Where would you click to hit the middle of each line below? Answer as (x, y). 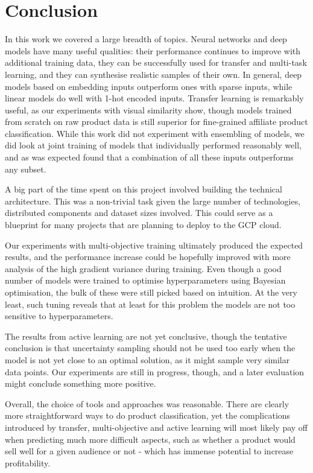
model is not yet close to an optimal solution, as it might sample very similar (147, 359)
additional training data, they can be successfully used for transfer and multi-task (156, 62)
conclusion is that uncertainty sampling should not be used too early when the (150, 348)
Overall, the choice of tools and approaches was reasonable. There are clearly (147, 403)
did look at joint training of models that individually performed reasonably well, (153, 145)
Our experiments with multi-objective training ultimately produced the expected (154, 245)
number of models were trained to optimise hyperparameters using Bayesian (145, 280)
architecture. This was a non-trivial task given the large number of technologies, (153, 201)
